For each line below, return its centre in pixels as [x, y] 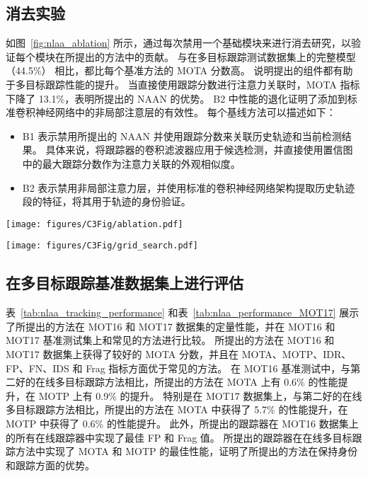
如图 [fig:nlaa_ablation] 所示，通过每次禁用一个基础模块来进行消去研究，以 [179, 43]
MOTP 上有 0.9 [74, 395]
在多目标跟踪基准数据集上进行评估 [125, 283]
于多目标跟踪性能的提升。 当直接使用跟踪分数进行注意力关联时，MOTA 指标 [183, 84]
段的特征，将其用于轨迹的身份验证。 [107, 201]
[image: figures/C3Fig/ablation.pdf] [94, 224]
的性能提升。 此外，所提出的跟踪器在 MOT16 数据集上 [232, 423]
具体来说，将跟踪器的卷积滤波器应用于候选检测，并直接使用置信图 [199, 150]
